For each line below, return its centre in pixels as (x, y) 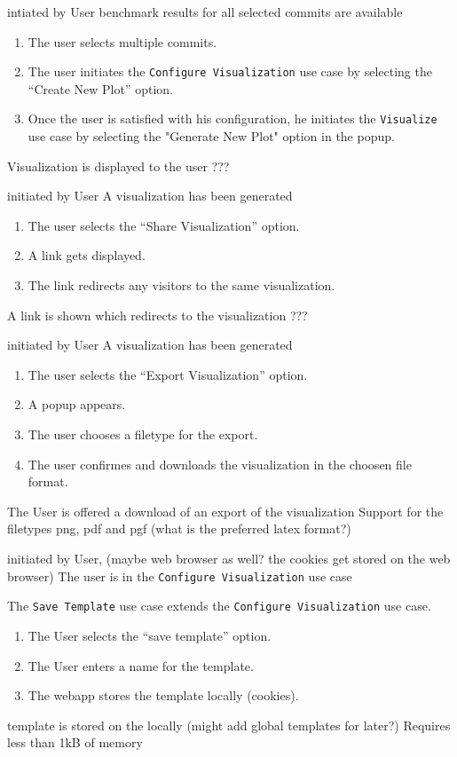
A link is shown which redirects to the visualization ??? (158, 315)
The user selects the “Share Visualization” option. (164, 225)
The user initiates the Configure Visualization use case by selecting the (230, 71)
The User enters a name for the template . (141, 665)
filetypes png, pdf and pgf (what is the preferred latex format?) (179, 528)
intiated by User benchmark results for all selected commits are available (205, 12)
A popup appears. (77, 404)
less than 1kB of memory (75, 742)
